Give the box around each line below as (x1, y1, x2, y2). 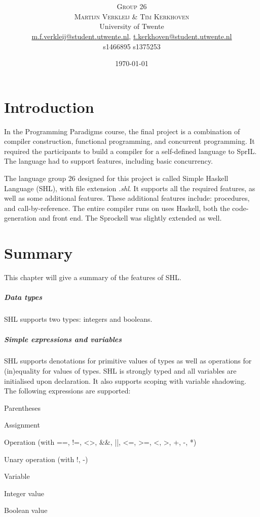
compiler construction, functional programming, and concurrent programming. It (4, 136, 255, 146)
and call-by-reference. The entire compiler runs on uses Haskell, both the (4, 202, 230, 213)
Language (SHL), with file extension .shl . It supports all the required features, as (4, 183, 255, 193)
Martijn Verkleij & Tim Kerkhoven (74, 11, 190, 21)
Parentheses (4, 402, 41, 413)
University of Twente (99, 21, 164, 32)
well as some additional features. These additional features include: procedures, (4, 193, 250, 203)
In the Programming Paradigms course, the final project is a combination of (4, 126, 240, 136)
